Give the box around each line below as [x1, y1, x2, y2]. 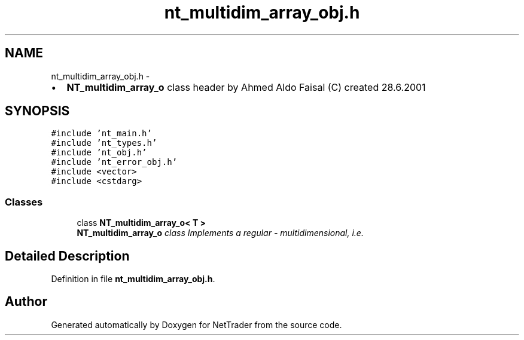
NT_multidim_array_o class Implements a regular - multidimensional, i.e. [77, 228, 364, 238]
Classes [5, 195, 43, 208]
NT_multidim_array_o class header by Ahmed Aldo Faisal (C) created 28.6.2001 [66, 81, 426, 93]
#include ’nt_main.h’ [51, 128, 152, 139]
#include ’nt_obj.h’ [51, 148, 147, 158]
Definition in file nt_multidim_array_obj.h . [51, 274, 215, 284]
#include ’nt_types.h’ [51, 138, 157, 148]
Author [5, 294, 47, 310]
